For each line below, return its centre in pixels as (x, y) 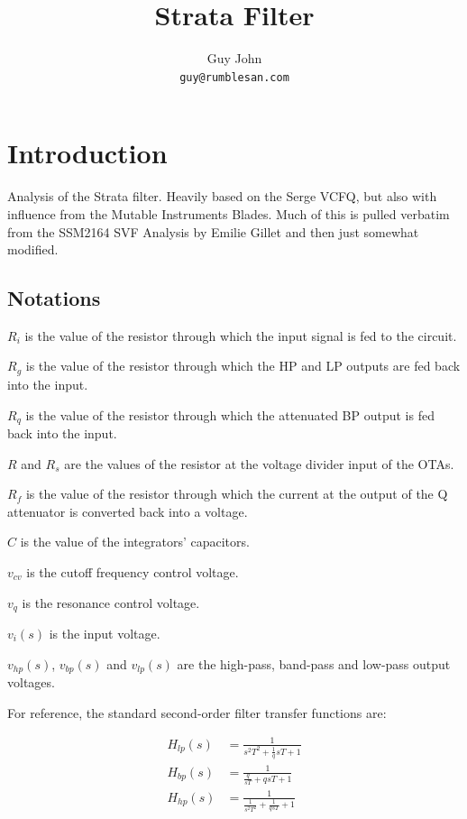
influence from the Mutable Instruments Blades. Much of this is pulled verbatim (229, 213)
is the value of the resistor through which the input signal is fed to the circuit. (241, 335)
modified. (33, 249)
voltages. (31, 682)
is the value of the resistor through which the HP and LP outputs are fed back (243, 366)
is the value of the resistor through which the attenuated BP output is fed (230, 414)
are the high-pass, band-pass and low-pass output (314, 663)
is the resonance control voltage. (111, 602)
